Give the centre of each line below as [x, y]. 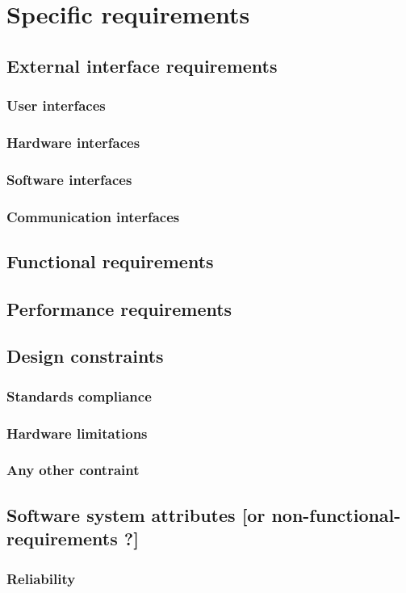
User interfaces [56, 105]
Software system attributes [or [136, 514]
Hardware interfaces [73, 142]
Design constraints [85, 356]
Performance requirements [119, 308]
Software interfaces [69, 179]
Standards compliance [79, 395]
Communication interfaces [93, 216]
